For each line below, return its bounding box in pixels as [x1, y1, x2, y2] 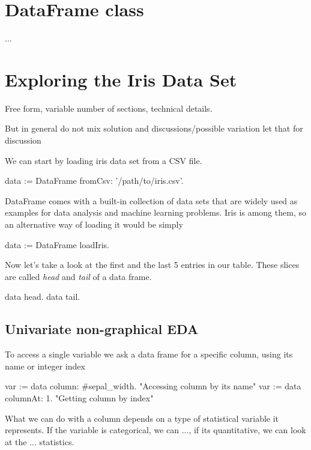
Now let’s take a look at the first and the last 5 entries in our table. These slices [5, 258, 300, 271]
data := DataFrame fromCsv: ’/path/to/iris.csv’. [5, 174, 184, 187]
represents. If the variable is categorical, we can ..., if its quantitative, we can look [5, 424, 306, 436]
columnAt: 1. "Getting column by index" [5, 391, 154, 404]
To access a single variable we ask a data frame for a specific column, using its [5, 348, 293, 360]
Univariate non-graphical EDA [5, 320, 199, 338]
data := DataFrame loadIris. [5, 238, 110, 251]
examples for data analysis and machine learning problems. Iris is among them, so [5, 206, 306, 219]
